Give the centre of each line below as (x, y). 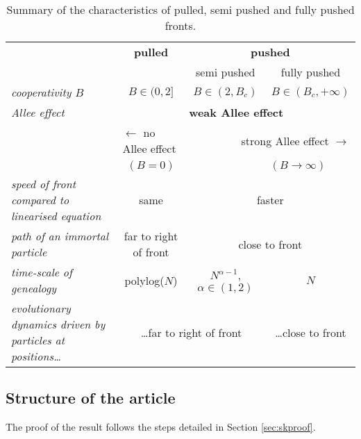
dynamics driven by (58, 324)
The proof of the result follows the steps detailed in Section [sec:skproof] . (161, 427)
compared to (40, 200)
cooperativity (41, 92)
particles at (38, 340)
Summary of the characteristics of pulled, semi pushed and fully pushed (180, 9)
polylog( (144, 280)
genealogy (34, 288)
